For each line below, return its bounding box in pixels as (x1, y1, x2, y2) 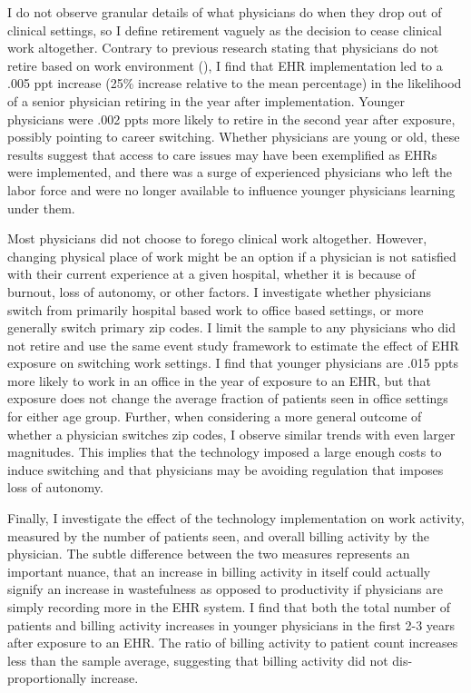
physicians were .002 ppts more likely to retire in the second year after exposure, (7, 109, 456, 128)
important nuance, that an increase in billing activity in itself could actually (7, 561, 431, 580)
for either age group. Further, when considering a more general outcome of (7, 407, 422, 426)
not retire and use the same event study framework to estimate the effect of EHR (7, 335, 459, 354)
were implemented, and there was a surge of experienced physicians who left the (7, 163, 453, 182)
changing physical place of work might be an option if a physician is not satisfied (7, 246, 456, 265)
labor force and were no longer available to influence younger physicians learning (7, 180, 456, 199)
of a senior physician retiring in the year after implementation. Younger (7, 91, 405, 110)
